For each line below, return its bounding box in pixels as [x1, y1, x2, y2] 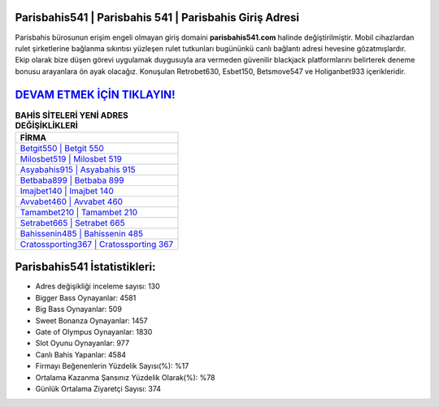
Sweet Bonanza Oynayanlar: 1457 [35, 315, 148, 325]
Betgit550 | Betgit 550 [20, 142, 105, 154]
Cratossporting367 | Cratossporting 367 [20, 238, 174, 249]
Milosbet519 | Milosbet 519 [20, 153, 122, 164]
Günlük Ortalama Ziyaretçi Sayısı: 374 [35, 384, 162, 393]
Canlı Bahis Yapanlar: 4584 [35, 349, 126, 359]
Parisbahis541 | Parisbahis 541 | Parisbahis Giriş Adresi [15, 11, 300, 24]
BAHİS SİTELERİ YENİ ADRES [15, 110, 129, 121]
